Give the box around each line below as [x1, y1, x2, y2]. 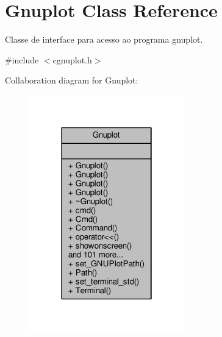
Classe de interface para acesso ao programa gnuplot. [5, 33, 203, 46]
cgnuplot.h [52, 53, 92, 66]
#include [5, 53, 39, 66]
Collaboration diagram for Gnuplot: [5, 74, 138, 87]
